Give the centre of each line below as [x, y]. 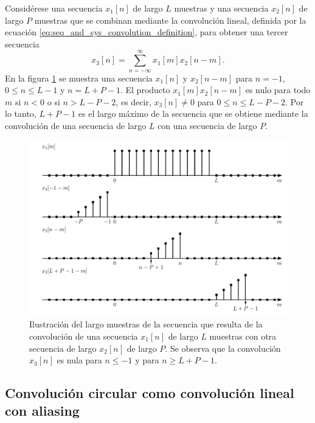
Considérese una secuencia [54, 8]
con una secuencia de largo [207, 125]
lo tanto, [21, 114]
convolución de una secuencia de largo [76, 125]
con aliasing [42, 411]
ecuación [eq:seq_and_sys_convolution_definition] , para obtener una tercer [147, 32]
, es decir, [133, 101]
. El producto [145, 90]
